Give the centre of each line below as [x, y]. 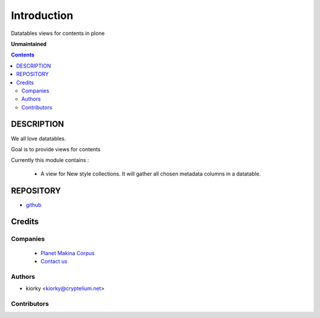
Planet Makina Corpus [68, 253]
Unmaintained [29, 44]
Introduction [42, 15]
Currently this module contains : [50, 160]
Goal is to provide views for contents [56, 149]
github [33, 205]
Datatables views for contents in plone [58, 33]
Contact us [54, 262]
